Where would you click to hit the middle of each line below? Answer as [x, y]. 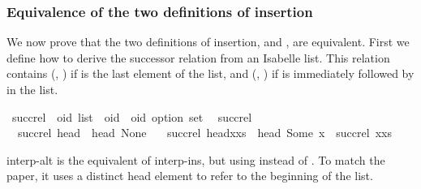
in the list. [32, 89]
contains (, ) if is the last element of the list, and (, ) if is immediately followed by [210, 73]
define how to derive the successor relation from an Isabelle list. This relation [198, 57]
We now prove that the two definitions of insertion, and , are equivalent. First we [208, 42]
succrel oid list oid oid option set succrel [132, 116]
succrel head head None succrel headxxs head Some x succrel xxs [204, 133]
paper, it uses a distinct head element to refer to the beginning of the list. [190, 176]
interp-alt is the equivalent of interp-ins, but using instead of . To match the [196, 159]
